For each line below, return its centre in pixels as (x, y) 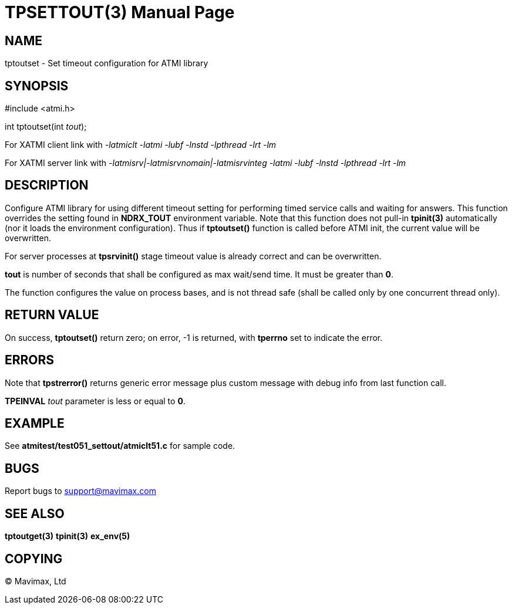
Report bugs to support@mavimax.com (80, 491)
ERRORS (30, 360)
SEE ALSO (35, 513)
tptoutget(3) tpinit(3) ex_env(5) (68, 536)
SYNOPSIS (37, 86)
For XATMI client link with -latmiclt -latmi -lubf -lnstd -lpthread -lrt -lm (141, 145)
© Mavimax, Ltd (36, 581)
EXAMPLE (35, 423)
